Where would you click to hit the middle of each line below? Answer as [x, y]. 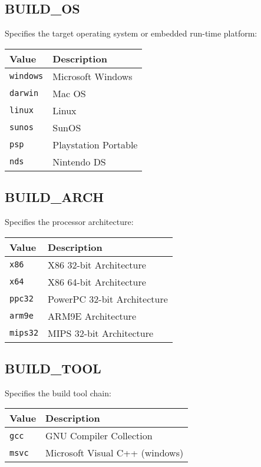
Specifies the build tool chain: [58, 393]
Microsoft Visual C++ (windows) [115, 453]
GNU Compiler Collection [99, 436]
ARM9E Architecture [92, 316]
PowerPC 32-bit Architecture [108, 299]
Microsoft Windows [92, 76]
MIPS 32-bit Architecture [101, 333]
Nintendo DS [79, 161]
